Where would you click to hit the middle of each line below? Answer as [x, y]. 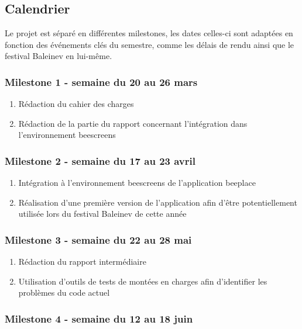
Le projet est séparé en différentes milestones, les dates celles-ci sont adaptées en [149, 33]
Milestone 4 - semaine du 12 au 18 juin [99, 318]
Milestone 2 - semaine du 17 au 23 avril [100, 160]
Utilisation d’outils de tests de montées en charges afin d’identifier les [143, 281]
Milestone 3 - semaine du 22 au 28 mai [98, 239]
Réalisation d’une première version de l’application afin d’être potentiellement [158, 202]
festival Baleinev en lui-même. [59, 56]
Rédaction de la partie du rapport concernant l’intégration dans [133, 123]
